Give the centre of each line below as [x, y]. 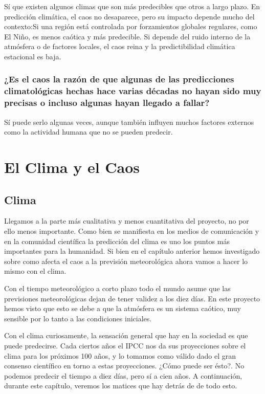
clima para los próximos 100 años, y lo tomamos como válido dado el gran [120, 355]
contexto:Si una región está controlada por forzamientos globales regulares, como [131, 26]
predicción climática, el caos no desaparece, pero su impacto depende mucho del [129, 16]
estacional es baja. [33, 56]
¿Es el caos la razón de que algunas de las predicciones [119, 79]
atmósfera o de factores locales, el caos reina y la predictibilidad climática [120, 46]
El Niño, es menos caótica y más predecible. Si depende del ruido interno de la [127, 36]
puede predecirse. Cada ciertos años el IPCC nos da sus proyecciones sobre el [125, 345]
